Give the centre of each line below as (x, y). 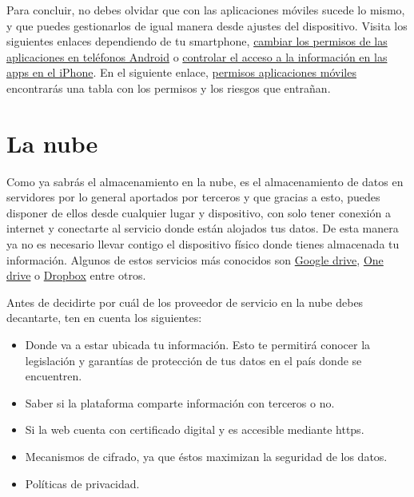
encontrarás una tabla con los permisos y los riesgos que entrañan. (169, 87)
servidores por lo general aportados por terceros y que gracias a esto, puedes (193, 197)
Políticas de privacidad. (82, 483)
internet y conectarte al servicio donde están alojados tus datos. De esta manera (203, 228)
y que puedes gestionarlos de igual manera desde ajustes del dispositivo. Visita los (207, 25)
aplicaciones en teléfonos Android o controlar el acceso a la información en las (197, 56)
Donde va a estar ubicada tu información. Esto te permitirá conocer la (198, 345)
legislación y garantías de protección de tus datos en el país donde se (193, 360)
